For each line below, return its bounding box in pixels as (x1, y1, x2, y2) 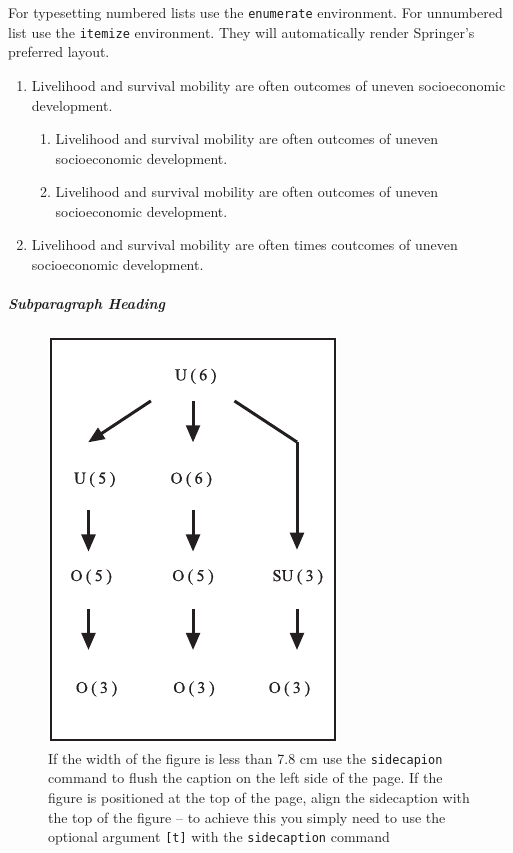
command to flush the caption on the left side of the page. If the (48, 767, 443, 788)
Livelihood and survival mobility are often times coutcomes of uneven (31, 234, 458, 255)
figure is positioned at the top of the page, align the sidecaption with (48, 787, 470, 808)
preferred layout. (8, 41, 110, 62)
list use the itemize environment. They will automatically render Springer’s (8, 21, 475, 42)
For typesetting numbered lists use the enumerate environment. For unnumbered (8, 2, 503, 22)
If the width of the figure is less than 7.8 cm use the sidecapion (48, 747, 443, 768)
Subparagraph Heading (8, 293, 165, 314)
